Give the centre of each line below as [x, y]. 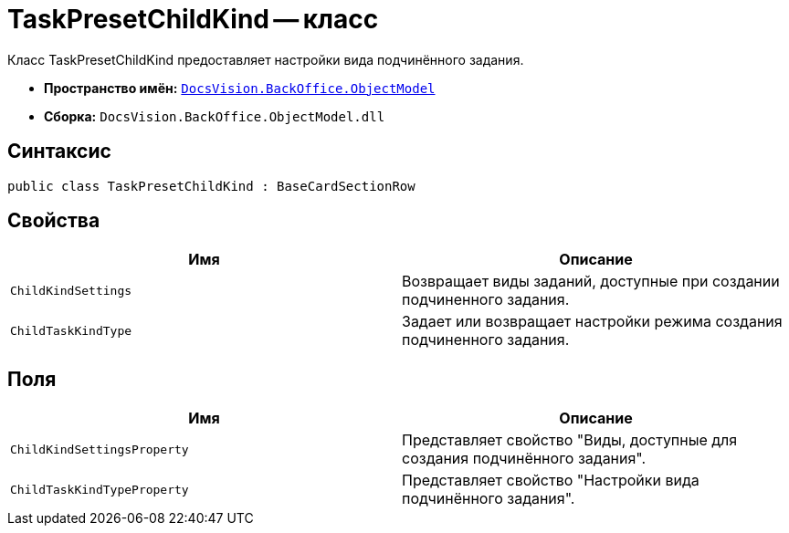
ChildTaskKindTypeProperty [100, 489]
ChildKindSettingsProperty [100, 449]
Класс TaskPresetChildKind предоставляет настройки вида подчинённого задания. [266, 59]
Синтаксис [59, 152]
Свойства [54, 221]
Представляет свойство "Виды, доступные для [570, 440]
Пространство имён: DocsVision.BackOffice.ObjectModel [240, 88]
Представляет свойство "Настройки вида [551, 481]
